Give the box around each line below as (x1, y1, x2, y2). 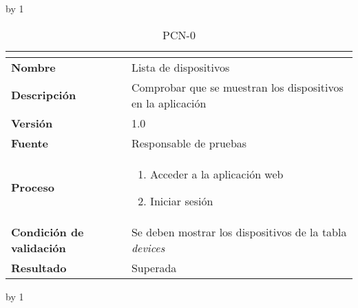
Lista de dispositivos (131, 59, 230, 75)
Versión (11, 114, 53, 131)
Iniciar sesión (150, 192, 213, 209)
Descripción (11, 87, 76, 103)
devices (131, 239, 165, 256)
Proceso (11, 179, 54, 196)
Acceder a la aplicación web (150, 165, 284, 182)
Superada (131, 259, 177, 276)
